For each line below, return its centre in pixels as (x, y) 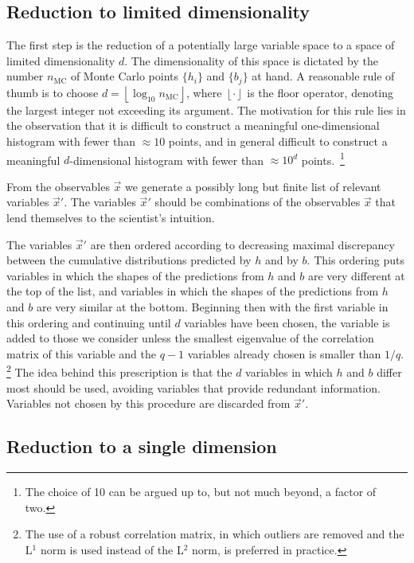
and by (281, 260)
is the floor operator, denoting (320, 92)
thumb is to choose (53, 92)
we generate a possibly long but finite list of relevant (253, 186)
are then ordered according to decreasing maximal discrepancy (242, 244)
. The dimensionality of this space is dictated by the (251, 60)
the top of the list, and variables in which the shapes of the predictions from (193, 291)
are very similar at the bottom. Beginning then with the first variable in (212, 307)
